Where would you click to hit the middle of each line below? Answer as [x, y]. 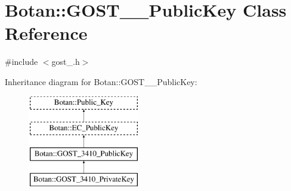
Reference [46, 33]
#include [21, 62]
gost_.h [66, 62]
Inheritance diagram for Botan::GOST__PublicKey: [101, 81]
